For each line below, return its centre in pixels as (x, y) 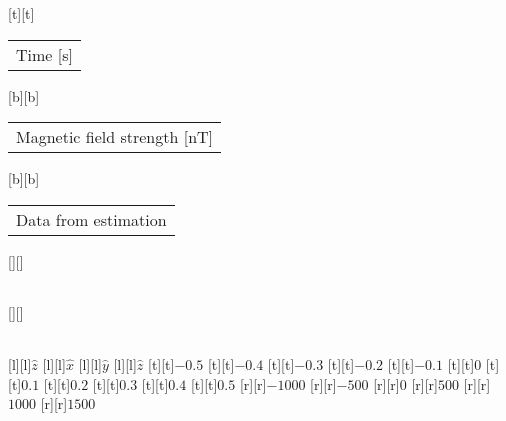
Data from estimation (91, 219)
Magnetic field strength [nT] (115, 137)
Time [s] (44, 54)
